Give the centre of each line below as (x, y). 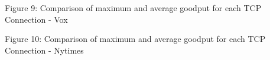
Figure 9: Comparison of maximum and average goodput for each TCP (133, 8)
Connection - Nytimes (44, 50)
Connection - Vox (36, 19)
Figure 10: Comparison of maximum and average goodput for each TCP (135, 39)
